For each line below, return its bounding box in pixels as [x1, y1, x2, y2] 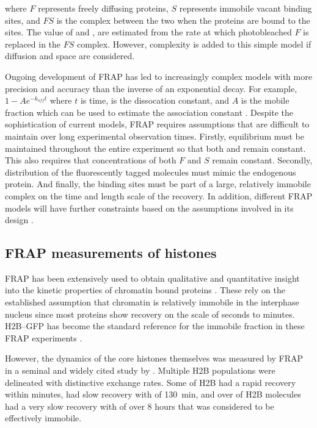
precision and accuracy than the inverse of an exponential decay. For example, [5, 82, 297, 95]
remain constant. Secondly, [212, 154, 313, 166]
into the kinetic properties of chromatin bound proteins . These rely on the [5, 284, 285, 296]
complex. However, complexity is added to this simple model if [76, 37, 312, 50]
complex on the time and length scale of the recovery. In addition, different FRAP [5, 189, 313, 202]
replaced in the [5, 37, 61, 50]
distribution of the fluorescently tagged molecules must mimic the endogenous [5, 165, 296, 178]
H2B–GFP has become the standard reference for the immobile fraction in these [5, 319, 305, 332]
